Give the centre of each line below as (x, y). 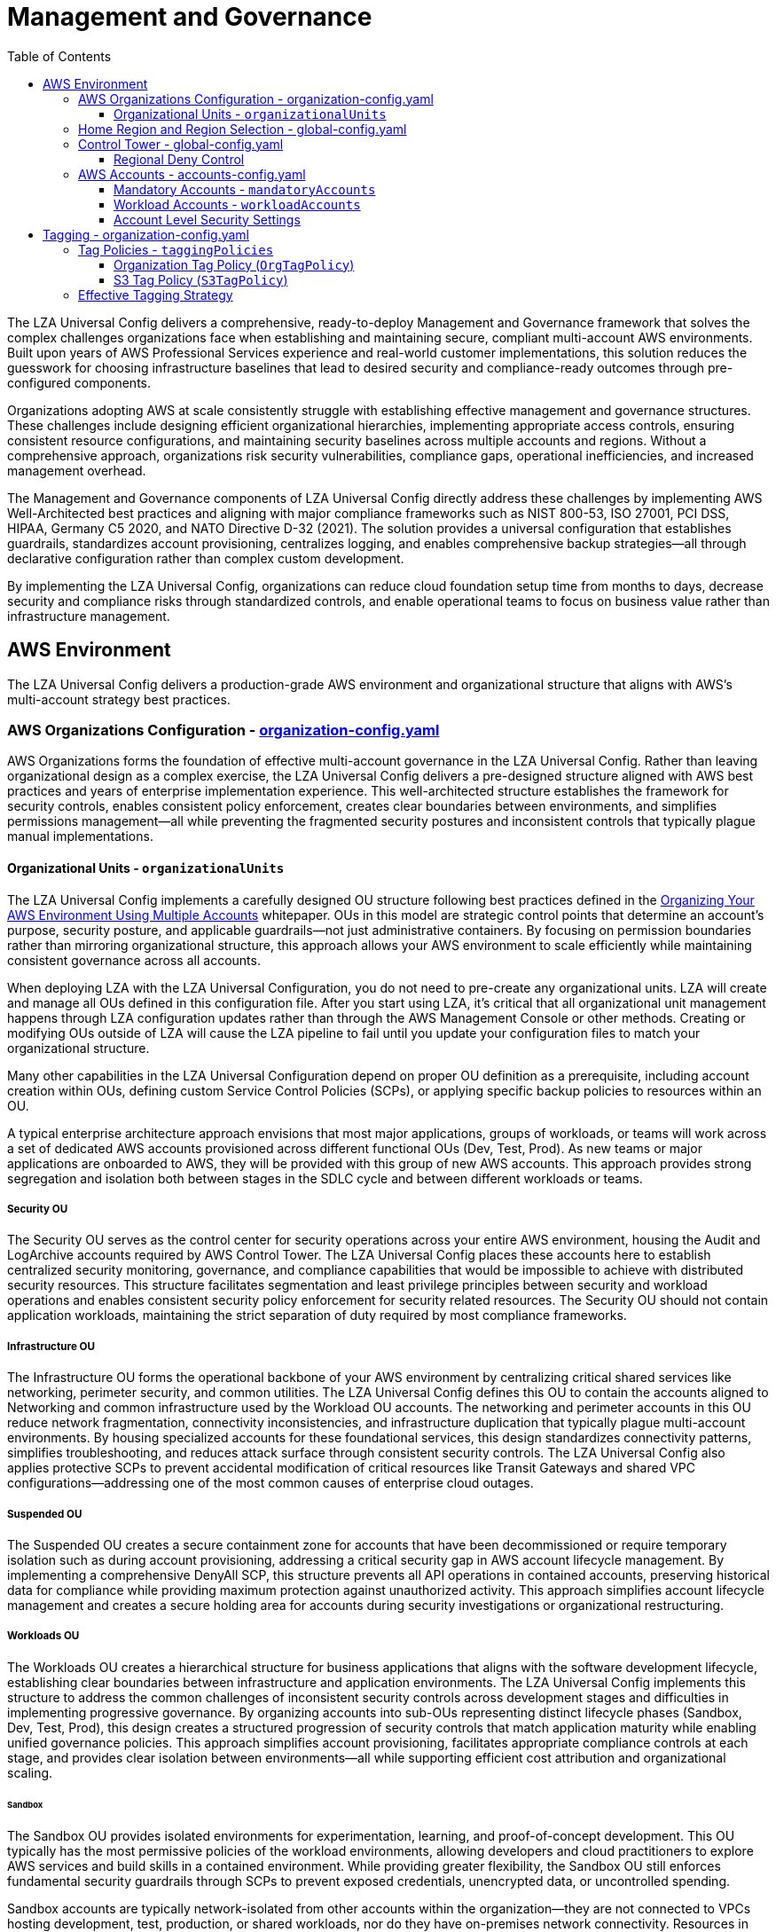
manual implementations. (80, 836)
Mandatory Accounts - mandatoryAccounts (245, 189)
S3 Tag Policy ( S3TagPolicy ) (201, 279)
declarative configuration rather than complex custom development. (206, 558)
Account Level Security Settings (207, 219)
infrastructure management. (89, 616)
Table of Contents (59, 56)
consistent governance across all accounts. (134, 960)
